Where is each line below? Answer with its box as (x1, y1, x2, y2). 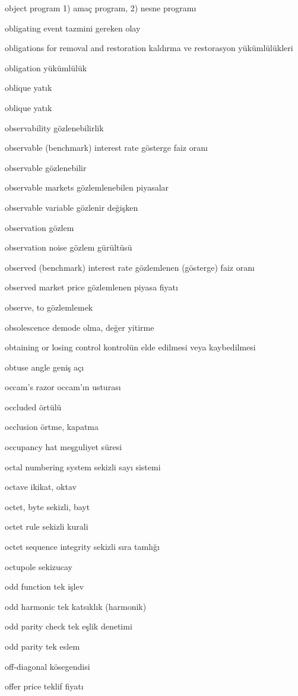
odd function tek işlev (5, 580, 84, 593)
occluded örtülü (5, 400, 62, 413)
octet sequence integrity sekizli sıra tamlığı (5, 540, 160, 553)
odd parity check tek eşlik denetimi (5, 620, 132, 632)
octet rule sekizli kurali (5, 520, 88, 533)
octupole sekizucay (5, 560, 73, 572)
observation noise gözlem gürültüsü (5, 241, 132, 254)
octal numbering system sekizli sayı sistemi (5, 460, 161, 473)
